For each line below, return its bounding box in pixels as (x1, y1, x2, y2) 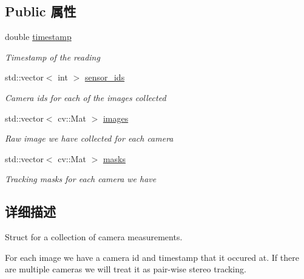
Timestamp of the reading (5, 50, 100, 63)
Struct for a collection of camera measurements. (5, 231, 183, 243)
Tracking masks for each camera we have (5, 172, 157, 185)
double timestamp (5, 30, 72, 43)
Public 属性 (5, 2, 76, 21)
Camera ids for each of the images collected (5, 91, 166, 103)
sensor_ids (84, 71, 125, 84)
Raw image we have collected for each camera (5, 132, 174, 145)
